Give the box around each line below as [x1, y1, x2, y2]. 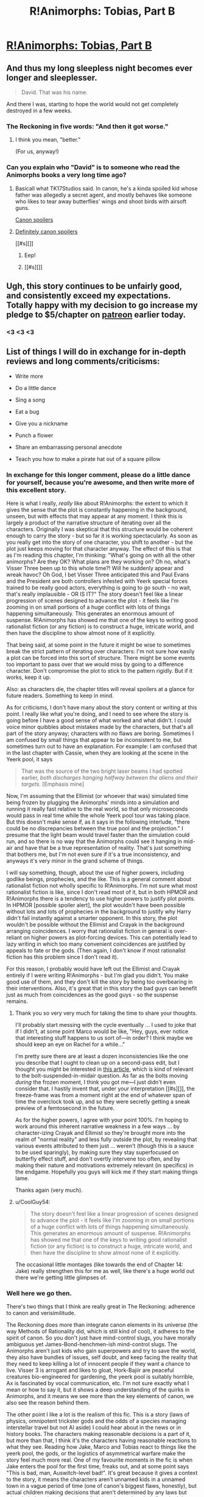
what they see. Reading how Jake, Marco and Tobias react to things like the [6, 1443, 196, 1451]
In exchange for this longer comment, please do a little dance [6, 470, 191, 479]
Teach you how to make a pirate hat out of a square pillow [15, 455, 161, 462]
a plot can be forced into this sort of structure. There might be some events [6, 654, 195, 662]
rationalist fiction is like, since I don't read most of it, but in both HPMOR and [6, 888, 198, 896]
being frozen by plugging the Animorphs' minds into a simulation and [6, 799, 180, 806]
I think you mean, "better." [15, 136, 81, 143]
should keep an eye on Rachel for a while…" [15, 1041, 125, 1048]
